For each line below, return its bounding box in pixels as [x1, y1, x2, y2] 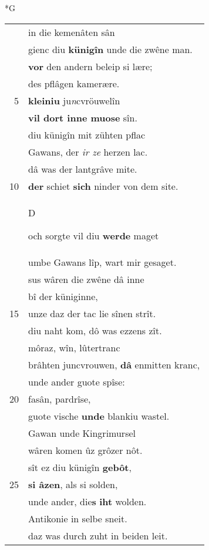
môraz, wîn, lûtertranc [28, 340, 120, 354]
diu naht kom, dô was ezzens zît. [28, 323, 162, 337]
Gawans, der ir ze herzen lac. [28, 144, 148, 159]
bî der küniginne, [28, 289, 98, 303]
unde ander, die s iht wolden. [28, 494, 147, 508]
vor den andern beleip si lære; [28, 59, 153, 73]
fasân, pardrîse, [28, 391, 91, 406]
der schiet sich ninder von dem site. [28, 179, 178, 193]
